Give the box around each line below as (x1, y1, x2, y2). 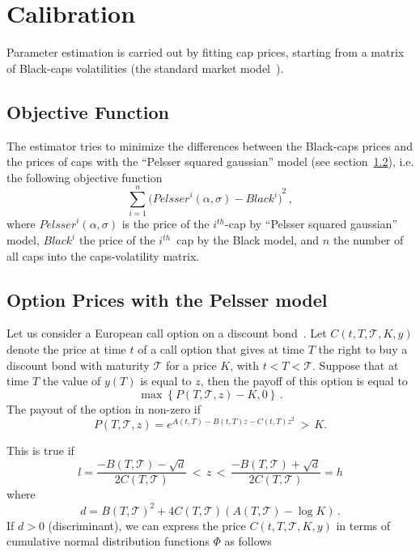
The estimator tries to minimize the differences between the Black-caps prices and (6, 137, 413, 154)
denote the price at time (6, 341, 126, 357)
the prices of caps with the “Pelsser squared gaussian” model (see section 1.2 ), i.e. (6, 153, 414, 170)
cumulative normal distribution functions (6, 533, 210, 550)
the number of (333, 231, 404, 248)
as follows (224, 533, 272, 550)
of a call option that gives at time (138, 341, 304, 357)
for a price (165, 356, 217, 373)
